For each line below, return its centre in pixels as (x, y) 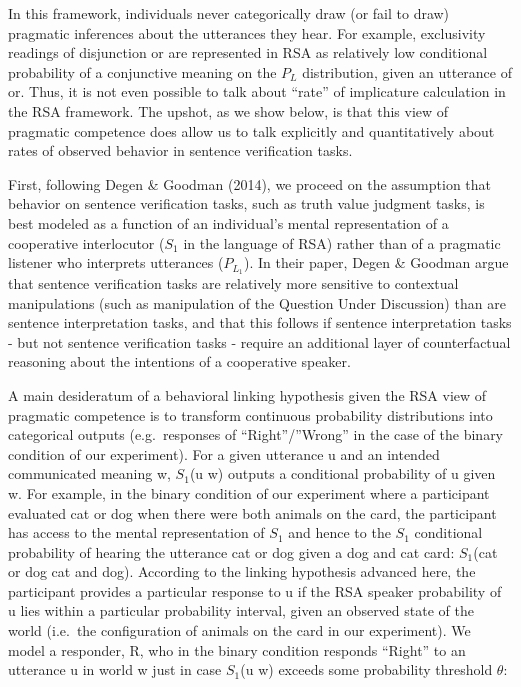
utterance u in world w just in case (115, 669)
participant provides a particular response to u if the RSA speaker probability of (255, 590)
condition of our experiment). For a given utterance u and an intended (224, 453)
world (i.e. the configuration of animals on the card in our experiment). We (239, 630)
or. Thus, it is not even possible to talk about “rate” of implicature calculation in (257, 91)
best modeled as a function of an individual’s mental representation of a (228, 222)
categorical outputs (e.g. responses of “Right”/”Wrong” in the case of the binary (256, 434)
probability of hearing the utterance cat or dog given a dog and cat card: (231, 551)
